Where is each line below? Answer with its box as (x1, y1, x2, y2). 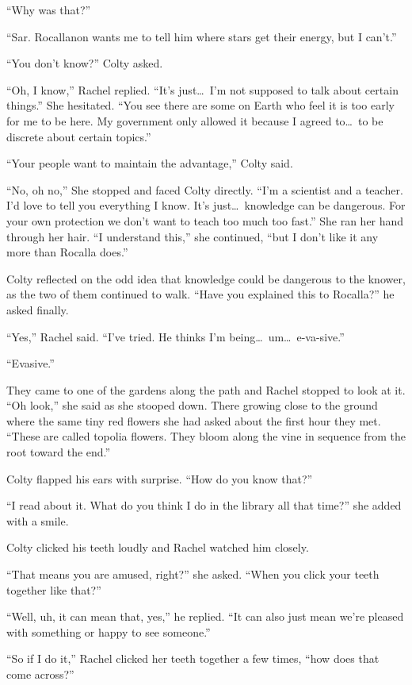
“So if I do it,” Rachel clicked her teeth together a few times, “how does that (6, 650, 380, 667)
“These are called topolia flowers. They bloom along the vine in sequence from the (6, 428, 406, 444)
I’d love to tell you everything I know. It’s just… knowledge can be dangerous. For (6, 197, 406, 214)
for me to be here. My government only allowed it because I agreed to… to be (6, 112, 383, 129)
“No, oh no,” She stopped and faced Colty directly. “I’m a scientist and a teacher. (6, 181, 403, 198)
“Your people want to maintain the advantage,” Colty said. (6, 155, 293, 171)
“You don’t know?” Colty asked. (6, 55, 163, 71)
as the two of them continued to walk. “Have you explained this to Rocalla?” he (6, 286, 395, 302)
